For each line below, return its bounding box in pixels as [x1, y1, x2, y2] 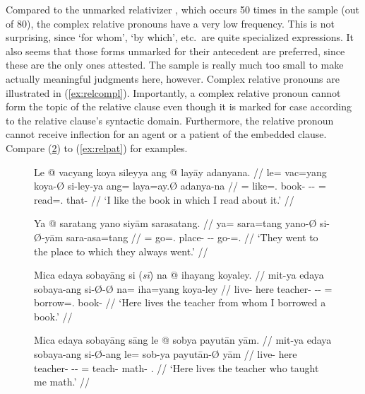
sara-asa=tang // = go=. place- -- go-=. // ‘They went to [66, 229, 318, 244]
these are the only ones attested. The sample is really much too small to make [6, 57, 344, 72]
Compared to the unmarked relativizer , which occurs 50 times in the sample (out [6, 2, 359, 16]
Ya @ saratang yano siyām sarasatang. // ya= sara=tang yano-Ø [34, 216, 317, 231]
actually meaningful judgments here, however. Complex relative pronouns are [6, 71, 340, 86]
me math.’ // [34, 374, 90, 389]
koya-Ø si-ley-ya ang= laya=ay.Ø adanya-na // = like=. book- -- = [34, 178, 326, 193]
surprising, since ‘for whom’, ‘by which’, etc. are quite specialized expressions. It [6, 30, 354, 45]
